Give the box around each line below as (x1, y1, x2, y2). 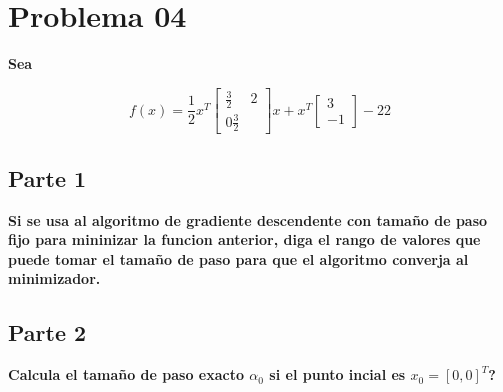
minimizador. (8, 268, 101, 289)
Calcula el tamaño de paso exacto (8, 364, 244, 385)
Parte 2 (8, 317, 87, 348)
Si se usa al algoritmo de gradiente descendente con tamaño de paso (8, 209, 488, 230)
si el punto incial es (269, 364, 406, 385)
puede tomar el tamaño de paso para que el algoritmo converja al (8, 248, 469, 269)
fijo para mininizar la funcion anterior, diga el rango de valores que (8, 229, 481, 250)
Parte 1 (8, 162, 87, 193)
